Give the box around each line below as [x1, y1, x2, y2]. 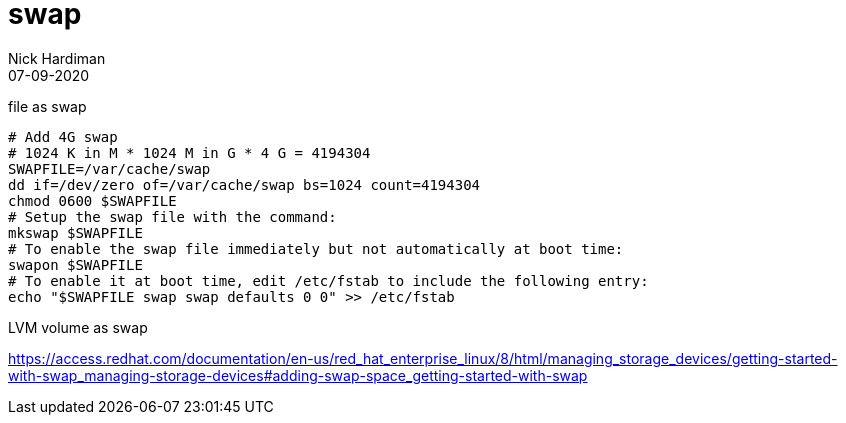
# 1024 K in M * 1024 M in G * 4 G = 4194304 [8, 144, 371, 161]
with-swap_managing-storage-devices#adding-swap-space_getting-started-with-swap [8, 366, 588, 384]
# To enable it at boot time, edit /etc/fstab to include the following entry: [8, 272, 649, 289]
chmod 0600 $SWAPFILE [8, 192, 177, 209]
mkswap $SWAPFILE [8, 224, 143, 241]
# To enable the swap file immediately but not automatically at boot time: [8, 240, 624, 257]
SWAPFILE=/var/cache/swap [8, 160, 211, 177]
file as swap [8, 97, 87, 115]
